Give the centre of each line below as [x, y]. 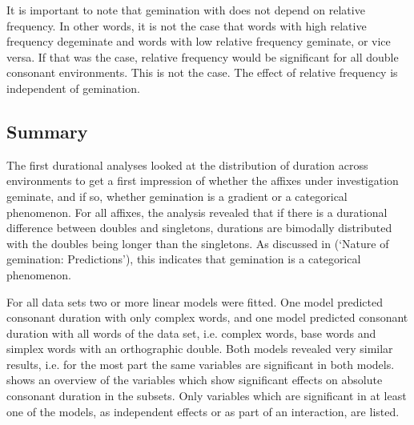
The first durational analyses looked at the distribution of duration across [187, 164]
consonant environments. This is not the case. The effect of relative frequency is [202, 72]
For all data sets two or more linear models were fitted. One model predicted [195, 301]
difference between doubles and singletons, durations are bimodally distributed [199, 228]
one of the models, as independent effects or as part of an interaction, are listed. [203, 411]
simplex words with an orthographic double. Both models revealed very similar [200, 349]
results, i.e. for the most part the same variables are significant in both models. [201, 364]
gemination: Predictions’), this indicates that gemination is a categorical [184, 259]
